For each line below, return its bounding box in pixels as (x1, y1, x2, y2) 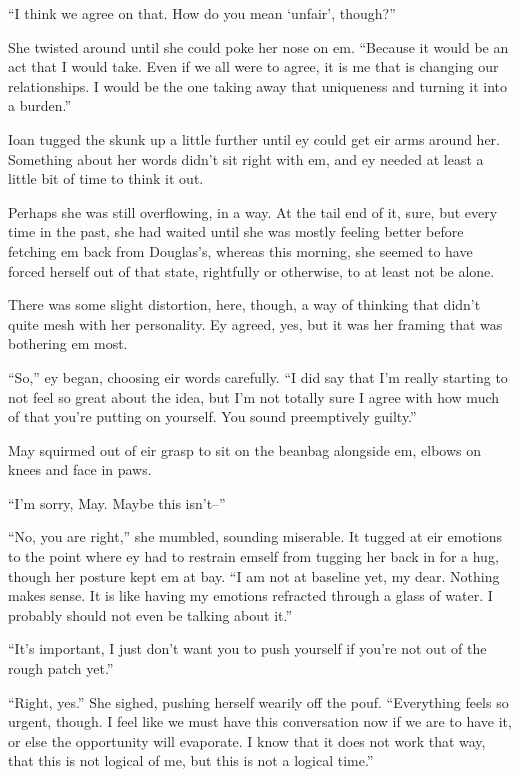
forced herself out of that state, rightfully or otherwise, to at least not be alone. (8, 260, 495, 281)
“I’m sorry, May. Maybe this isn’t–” (8, 492, 226, 513)
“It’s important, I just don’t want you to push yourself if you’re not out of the (8, 638, 487, 659)
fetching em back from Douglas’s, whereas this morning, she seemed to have (8, 240, 473, 261)
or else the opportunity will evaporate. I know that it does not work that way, (8, 730, 486, 751)
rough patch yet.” (8, 658, 114, 679)
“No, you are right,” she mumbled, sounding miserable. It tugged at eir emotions (8, 526, 502, 547)
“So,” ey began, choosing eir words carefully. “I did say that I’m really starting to (8, 366, 508, 387)
